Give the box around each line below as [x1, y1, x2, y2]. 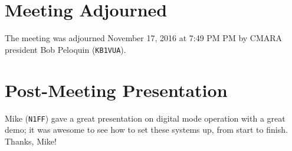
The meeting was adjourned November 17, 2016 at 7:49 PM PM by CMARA [5, 32, 283, 44]
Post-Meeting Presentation [5, 78, 228, 102]
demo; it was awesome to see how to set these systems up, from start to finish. [5, 123, 288, 136]
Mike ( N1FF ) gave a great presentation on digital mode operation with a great [5, 112, 286, 124]
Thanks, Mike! [5, 135, 57, 147]
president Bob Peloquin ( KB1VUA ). [5, 43, 126, 55]
